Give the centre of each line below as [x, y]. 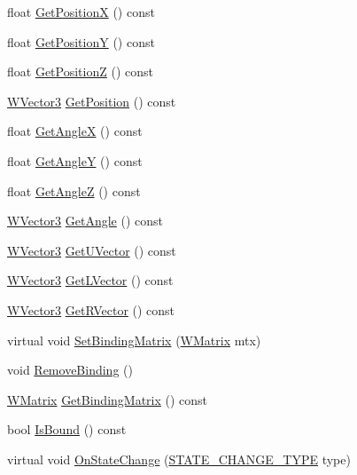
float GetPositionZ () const [80, 71]
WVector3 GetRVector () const [91, 309]
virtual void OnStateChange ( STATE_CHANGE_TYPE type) [179, 459]
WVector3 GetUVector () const [92, 250]
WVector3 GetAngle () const [85, 221]
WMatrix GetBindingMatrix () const [108, 399]
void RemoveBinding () [70, 370]
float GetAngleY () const [75, 160]
